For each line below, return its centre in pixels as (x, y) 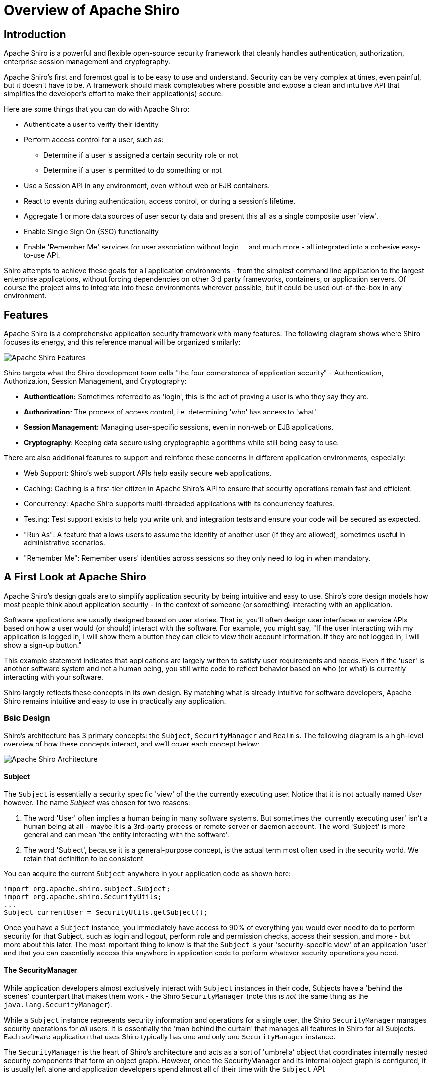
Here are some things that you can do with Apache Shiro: (97, 109)
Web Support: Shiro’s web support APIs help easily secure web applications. (148, 473)
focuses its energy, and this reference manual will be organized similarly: (122, 342)
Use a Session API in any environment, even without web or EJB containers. (147, 186)
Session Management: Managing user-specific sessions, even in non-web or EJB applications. (179, 427)
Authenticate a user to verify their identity (91, 124)
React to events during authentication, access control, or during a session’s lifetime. (160, 201)
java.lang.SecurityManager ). (58, 1005)
